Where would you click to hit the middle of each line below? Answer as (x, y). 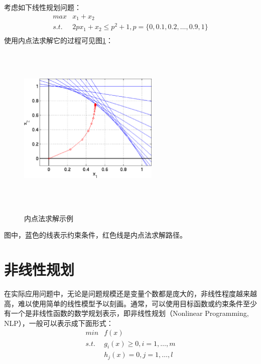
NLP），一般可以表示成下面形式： (59, 323)
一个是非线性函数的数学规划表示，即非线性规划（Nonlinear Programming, (130, 313)
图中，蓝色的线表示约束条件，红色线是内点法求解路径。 (95, 235)
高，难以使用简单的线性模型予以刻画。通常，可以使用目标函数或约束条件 (123, 303)
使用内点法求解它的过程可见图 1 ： (58, 40)
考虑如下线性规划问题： (43, 7)
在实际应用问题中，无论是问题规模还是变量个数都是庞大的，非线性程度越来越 (130, 294)
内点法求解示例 (49, 218)
